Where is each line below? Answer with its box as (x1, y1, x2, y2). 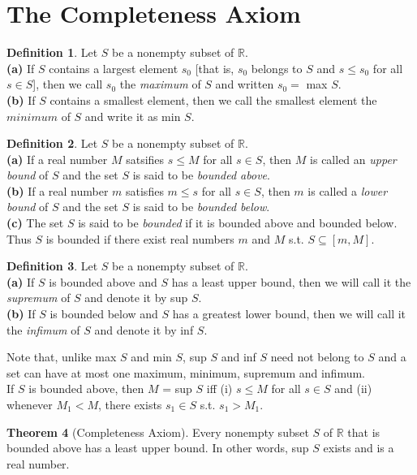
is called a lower (307, 182, 388, 199)
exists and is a (323, 439, 394, 456)
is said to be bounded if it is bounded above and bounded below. (78, 214, 398, 231)
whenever (6, 396, 53, 412)
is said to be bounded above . (132, 166, 270, 184)
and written (215, 76, 274, 93)
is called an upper (310, 150, 397, 167)
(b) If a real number (6, 182, 109, 199)
